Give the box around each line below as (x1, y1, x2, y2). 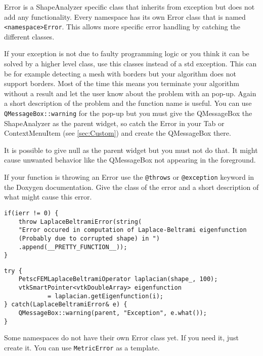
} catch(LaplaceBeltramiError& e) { (4, 301, 127, 308)
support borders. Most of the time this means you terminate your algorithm (4, 78, 239, 89)
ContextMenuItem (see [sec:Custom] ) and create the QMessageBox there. (4, 128, 231, 138)
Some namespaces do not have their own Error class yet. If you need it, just (4, 332, 239, 343)
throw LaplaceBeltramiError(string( (18, 218, 142, 225)
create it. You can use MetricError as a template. (4, 342, 160, 352)
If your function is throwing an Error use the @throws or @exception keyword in (4, 172, 254, 182)
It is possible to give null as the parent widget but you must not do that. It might (4, 144, 258, 155)
